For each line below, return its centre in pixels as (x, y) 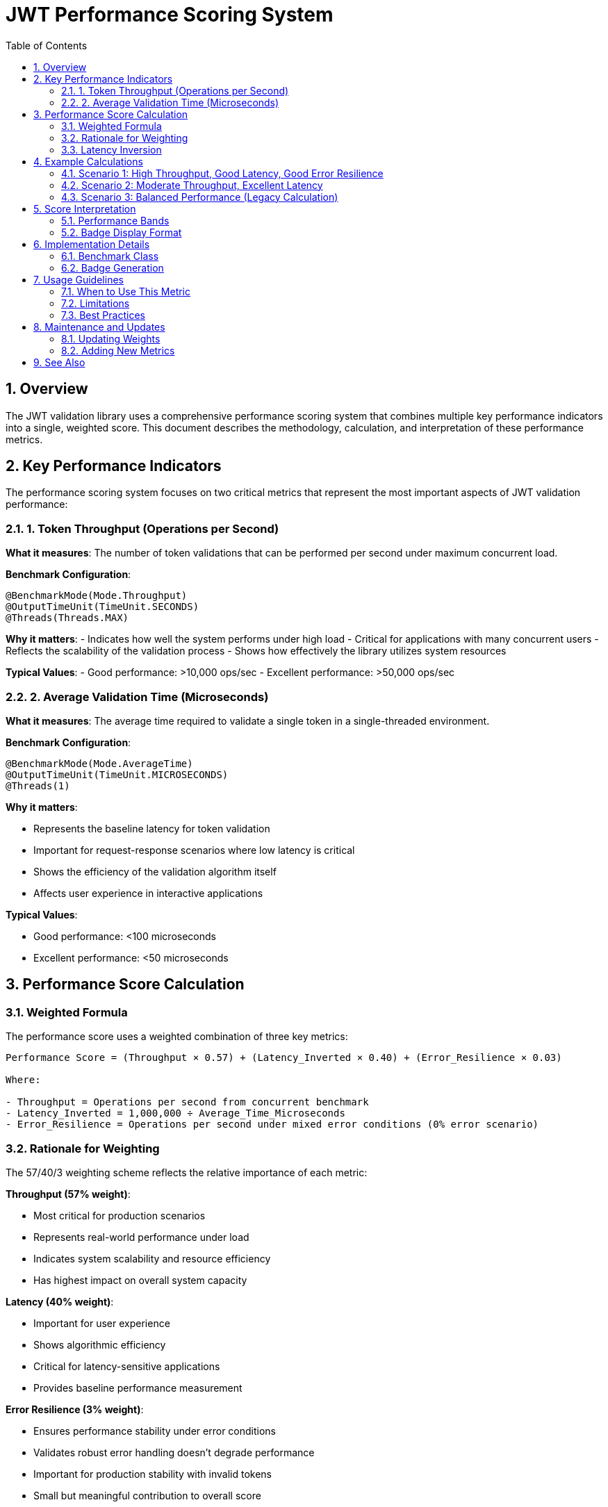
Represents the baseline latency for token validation (152, 828)
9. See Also (59, 362)
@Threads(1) (38, 785)
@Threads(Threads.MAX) (67, 618)
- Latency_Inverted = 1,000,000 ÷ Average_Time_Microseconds (175, 1113)
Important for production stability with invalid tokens (153, 1474)
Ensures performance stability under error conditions (155, 1431)
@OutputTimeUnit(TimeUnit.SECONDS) (102, 607)
